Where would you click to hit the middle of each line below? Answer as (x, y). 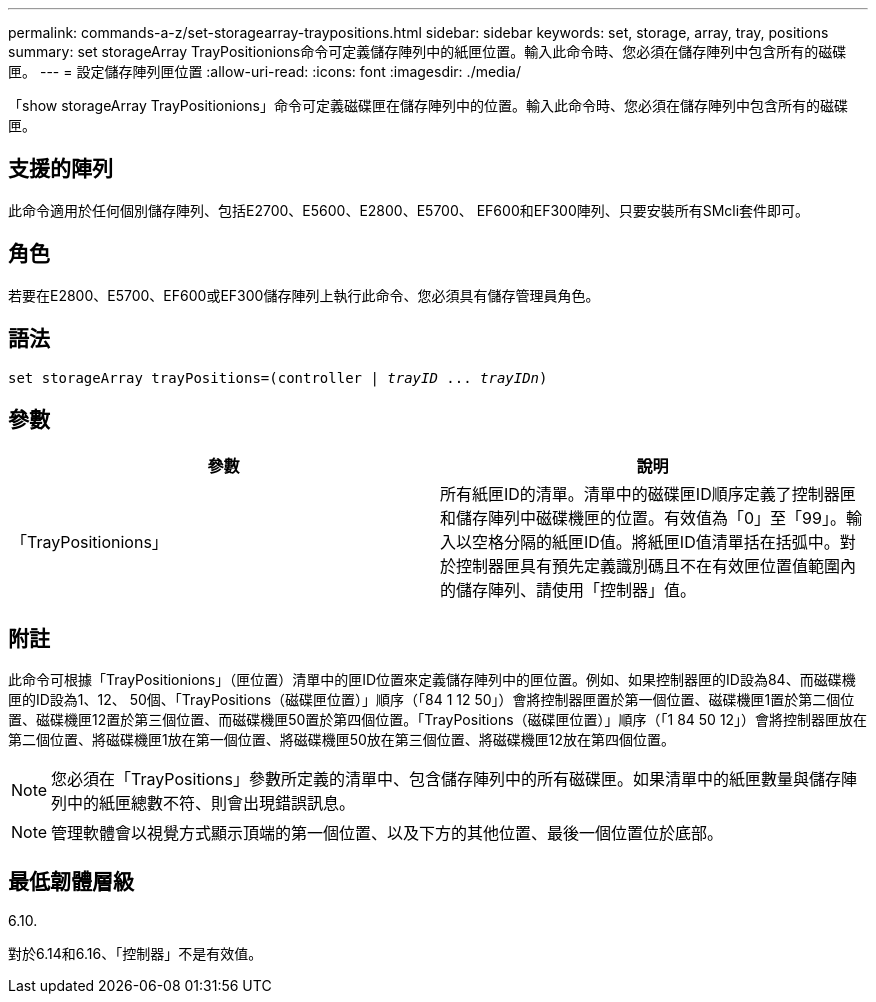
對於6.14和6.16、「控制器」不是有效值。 (135, 954)
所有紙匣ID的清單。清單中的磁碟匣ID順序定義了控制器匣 (648, 494)
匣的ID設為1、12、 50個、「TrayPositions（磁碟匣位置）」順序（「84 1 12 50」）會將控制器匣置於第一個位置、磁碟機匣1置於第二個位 (431, 700)
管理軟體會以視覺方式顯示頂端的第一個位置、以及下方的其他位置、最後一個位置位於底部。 (387, 833)
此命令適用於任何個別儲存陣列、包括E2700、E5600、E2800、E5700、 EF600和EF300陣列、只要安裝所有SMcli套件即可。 (409, 210)
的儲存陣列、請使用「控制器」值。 (568, 590)
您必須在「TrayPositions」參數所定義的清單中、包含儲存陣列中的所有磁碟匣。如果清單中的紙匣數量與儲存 (446, 779)
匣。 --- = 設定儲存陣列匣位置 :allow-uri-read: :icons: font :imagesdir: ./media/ (264, 71)
